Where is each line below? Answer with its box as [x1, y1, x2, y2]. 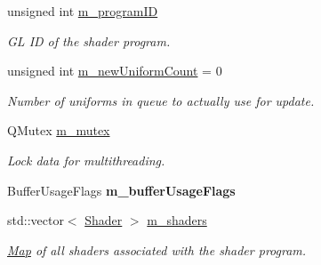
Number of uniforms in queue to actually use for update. [7, 91, 315, 109]
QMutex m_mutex [7, 121, 110, 140]
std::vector [7, 211, 64, 229]
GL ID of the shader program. [7, 31, 171, 50]
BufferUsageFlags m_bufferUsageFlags [7, 181, 236, 199]
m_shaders [147, 211, 207, 229]
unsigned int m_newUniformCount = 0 [7, 61, 222, 80]
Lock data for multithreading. [7, 150, 165, 169]
